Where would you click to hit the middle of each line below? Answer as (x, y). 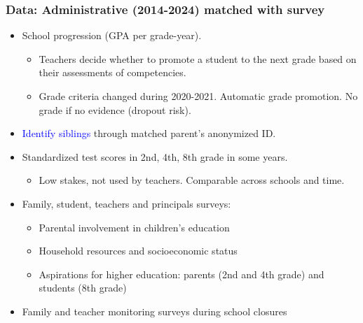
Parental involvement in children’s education (134, 227)
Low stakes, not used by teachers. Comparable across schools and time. (192, 180)
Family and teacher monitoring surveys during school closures (155, 311)
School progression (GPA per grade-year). (112, 35)
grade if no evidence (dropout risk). (115, 109)
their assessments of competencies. (112, 72)
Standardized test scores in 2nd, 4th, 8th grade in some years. (155, 156)
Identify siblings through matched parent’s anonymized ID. (149, 133)
